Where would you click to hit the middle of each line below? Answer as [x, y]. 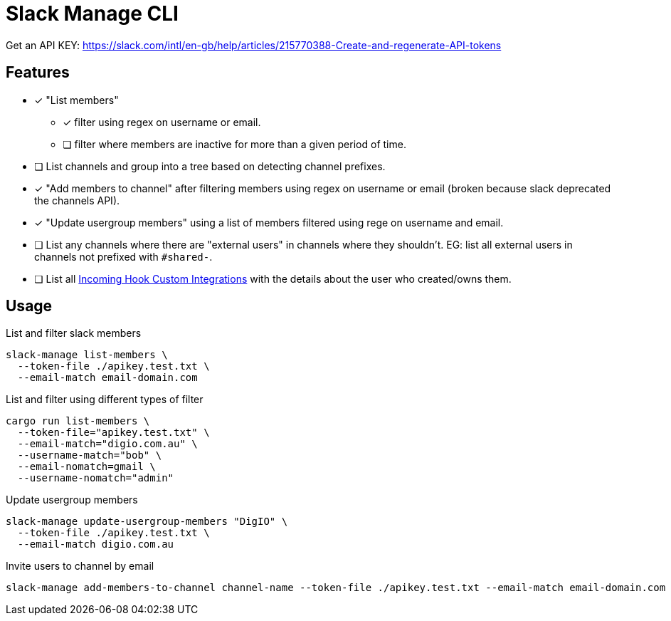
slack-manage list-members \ [87, 355]
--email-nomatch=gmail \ [86, 467]
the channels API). [77, 200]
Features [38, 73]
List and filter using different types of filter [105, 400]
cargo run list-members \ [78, 421]
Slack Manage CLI [92, 14]
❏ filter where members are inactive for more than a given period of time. [234, 144]
